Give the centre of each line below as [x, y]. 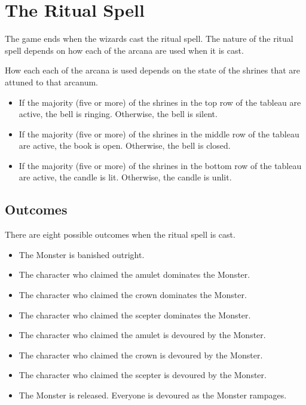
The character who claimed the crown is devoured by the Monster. [141, 355]
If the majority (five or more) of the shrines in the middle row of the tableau [159, 134]
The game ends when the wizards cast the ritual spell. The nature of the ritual [149, 39]
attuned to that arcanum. [52, 82]
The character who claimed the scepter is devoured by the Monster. [143, 375]
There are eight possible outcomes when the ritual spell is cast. [120, 234]
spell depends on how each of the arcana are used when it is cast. [124, 50]
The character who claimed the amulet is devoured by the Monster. [142, 335]
